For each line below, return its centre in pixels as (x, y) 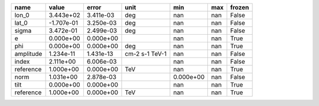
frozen (240, 7)
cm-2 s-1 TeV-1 (146, 54)
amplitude (28, 54)
